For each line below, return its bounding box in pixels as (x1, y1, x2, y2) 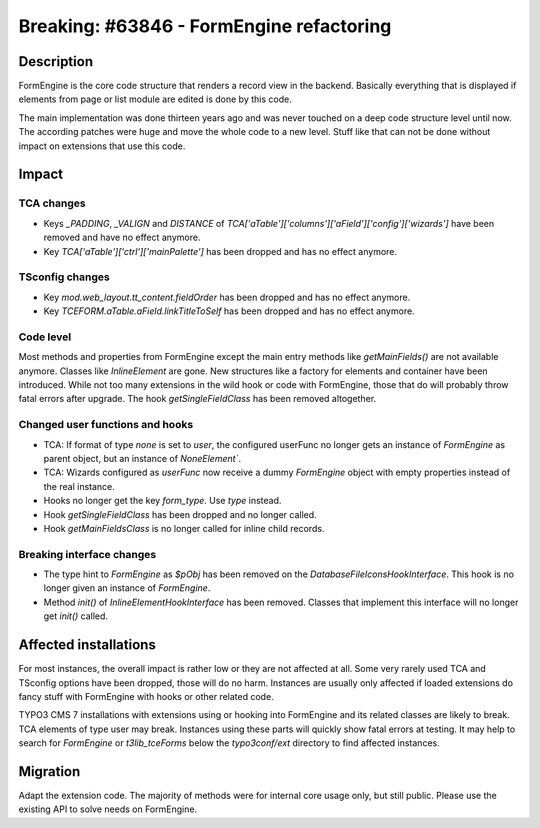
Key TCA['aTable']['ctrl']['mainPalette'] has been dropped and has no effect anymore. (43, 245, 398, 257)
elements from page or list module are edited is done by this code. (18, 93, 292, 105)
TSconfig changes (18, 270, 110, 284)
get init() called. (43, 610, 109, 622)
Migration (18, 763, 81, 780)
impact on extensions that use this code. (18, 140, 186, 152)
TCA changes (18, 196, 86, 210)
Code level (18, 330, 72, 344)
